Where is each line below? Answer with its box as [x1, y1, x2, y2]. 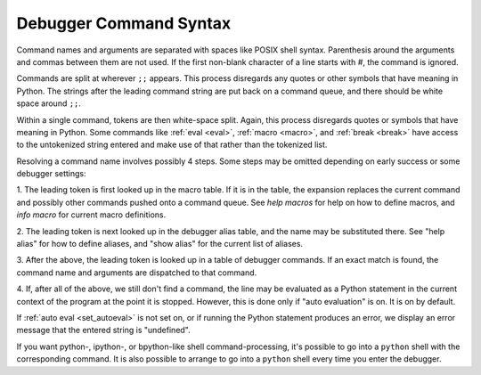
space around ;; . [16, 98, 82, 109]
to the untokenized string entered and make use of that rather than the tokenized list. [16, 139, 328, 151]
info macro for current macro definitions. [16, 209, 167, 220]
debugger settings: [16, 168, 86, 179]
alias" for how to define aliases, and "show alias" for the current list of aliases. [16, 239, 303, 249]
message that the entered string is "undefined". [16, 325, 191, 336]
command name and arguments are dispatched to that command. [16, 267, 257, 278]
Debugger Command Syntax [16, 13, 232, 33]
